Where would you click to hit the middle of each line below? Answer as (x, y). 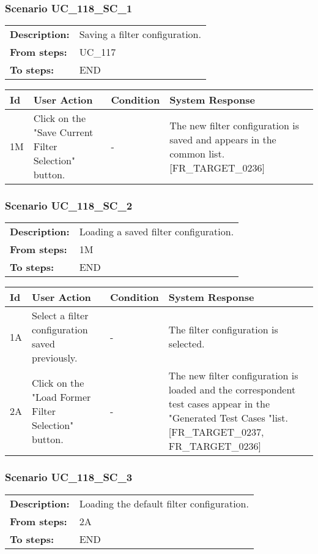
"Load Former (61, 397)
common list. (197, 153)
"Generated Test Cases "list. (228, 418)
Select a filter (60, 316)
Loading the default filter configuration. (164, 503)
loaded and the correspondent (232, 390)
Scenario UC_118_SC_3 (69, 477)
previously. (55, 358)
